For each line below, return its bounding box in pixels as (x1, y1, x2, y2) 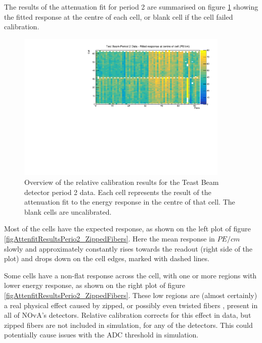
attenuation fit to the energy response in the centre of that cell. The (24, 197, 235, 207)
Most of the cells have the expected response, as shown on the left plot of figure (4, 223, 251, 234)
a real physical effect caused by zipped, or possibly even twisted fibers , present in (4, 300, 258, 310)
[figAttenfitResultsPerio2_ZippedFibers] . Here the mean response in (4, 233, 215, 244)
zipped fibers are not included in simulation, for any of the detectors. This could (4, 319, 253, 330)
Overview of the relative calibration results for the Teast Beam (24, 177, 219, 187)
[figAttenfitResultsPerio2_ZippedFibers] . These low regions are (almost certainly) (4, 290, 257, 300)
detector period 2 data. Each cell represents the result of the (24, 186, 211, 197)
